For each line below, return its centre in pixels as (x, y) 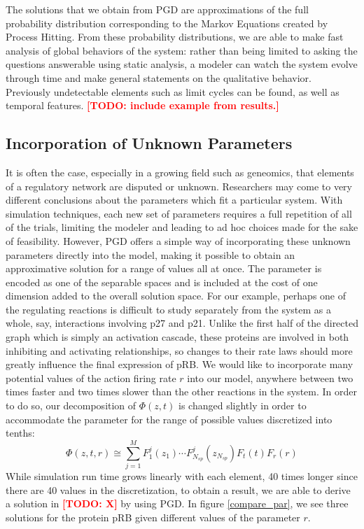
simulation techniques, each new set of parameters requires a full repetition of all (179, 213)
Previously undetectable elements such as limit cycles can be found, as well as (173, 91)
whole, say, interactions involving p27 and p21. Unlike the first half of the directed (182, 323)
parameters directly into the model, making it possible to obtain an (150, 254)
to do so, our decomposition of (71, 405)
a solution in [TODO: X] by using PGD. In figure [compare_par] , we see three (177, 503)
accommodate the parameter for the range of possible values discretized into (169, 419)
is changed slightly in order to (243, 405)
